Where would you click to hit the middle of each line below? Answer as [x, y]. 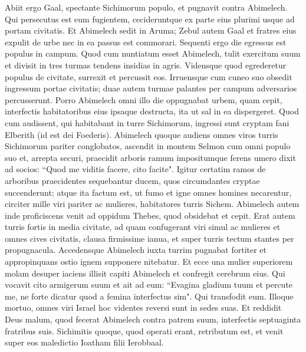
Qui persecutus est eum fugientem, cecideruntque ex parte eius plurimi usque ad [150, 19]
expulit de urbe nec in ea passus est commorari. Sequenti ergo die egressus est [146, 42]
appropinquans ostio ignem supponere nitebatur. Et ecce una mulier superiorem [149, 261]
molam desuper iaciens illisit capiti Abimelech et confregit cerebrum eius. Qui [145, 273]
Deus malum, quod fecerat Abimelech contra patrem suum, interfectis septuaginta [153, 319]
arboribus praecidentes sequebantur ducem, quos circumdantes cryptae [132, 180]
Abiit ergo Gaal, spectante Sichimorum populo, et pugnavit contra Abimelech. [146, 7]
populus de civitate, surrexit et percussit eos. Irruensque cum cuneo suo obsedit [149, 76]
